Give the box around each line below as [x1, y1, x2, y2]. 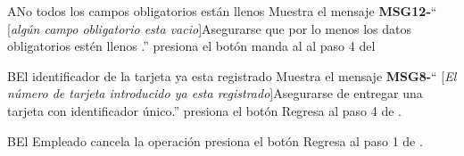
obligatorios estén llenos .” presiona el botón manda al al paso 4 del [7, 37, 376, 55]
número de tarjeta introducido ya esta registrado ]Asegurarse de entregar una [7, 84, 423, 103]
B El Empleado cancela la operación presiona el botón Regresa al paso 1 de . [7, 131, 423, 150]
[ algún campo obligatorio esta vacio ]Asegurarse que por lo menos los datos [7, 19, 412, 37]
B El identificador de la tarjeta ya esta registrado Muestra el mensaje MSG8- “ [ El [7, 66, 457, 85]
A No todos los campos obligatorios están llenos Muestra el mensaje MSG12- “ [7, 2, 437, 20]
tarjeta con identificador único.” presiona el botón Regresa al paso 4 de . [7, 101, 402, 119]
